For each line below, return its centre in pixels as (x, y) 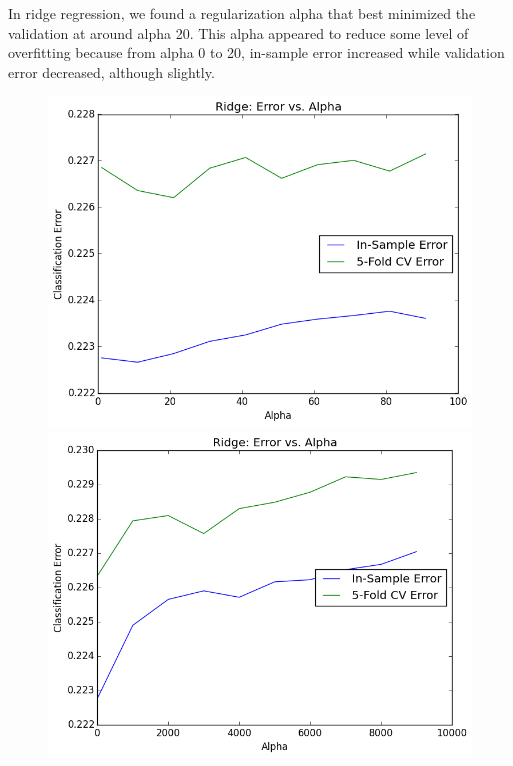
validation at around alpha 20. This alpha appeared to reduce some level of (238, 32)
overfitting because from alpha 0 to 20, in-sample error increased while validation (256, 52)
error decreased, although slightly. (111, 71)
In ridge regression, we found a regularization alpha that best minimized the (242, 13)
